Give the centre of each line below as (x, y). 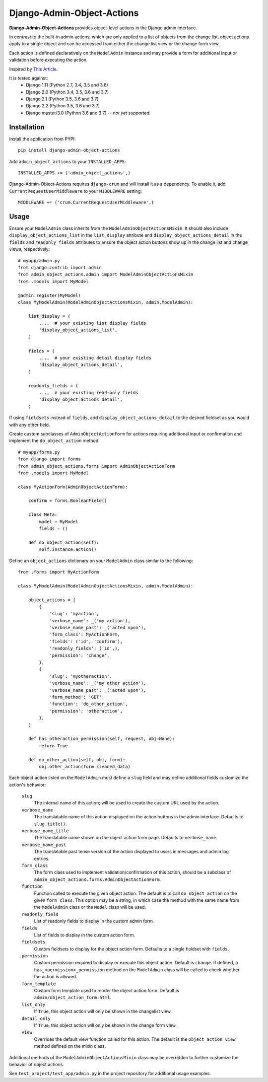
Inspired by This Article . (33, 69)
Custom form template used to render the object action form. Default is (107, 991)
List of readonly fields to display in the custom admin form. (94, 921)
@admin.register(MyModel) (50, 295)
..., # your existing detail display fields (95, 358)
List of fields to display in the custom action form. (84, 935)
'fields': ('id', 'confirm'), (86, 641)
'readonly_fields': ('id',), (85, 649)
